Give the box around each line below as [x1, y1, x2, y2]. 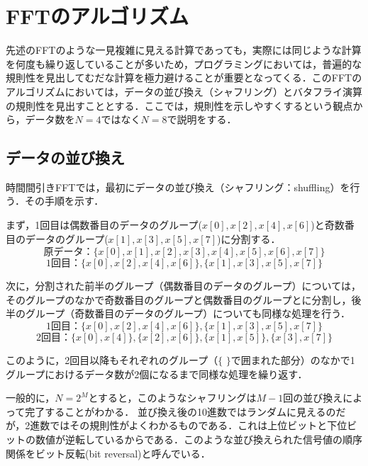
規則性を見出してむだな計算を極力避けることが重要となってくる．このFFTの [6, 70, 362, 85]
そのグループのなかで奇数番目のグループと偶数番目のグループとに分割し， [6, 292, 352, 307]
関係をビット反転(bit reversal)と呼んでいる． [6, 445, 211, 460]
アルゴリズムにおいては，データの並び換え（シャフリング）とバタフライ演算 [6, 84, 362, 98]
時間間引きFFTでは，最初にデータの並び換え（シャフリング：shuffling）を [6, 179, 350, 194]
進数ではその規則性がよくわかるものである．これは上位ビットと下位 [30, 418, 347, 433]
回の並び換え [283, 390, 343, 405]
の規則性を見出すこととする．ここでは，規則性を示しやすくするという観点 [6, 98, 353, 113]
